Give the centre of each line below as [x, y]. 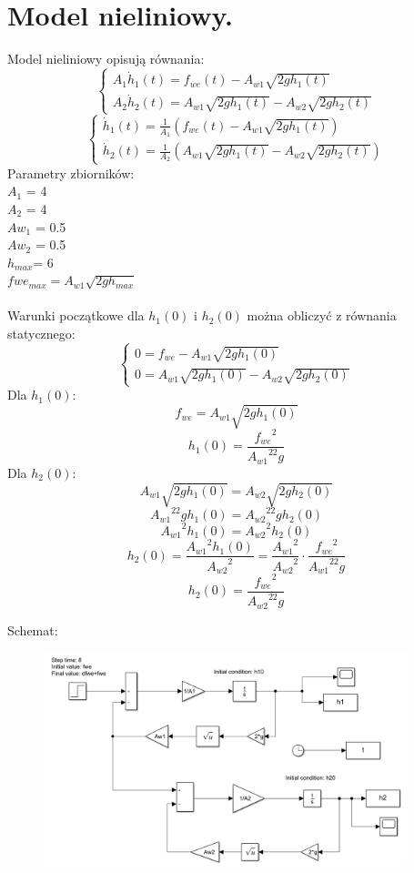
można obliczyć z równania [322, 315]
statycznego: [41, 334]
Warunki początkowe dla [76, 315]
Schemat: [33, 629]
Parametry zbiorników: [71, 173]
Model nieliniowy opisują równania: [106, 59]
